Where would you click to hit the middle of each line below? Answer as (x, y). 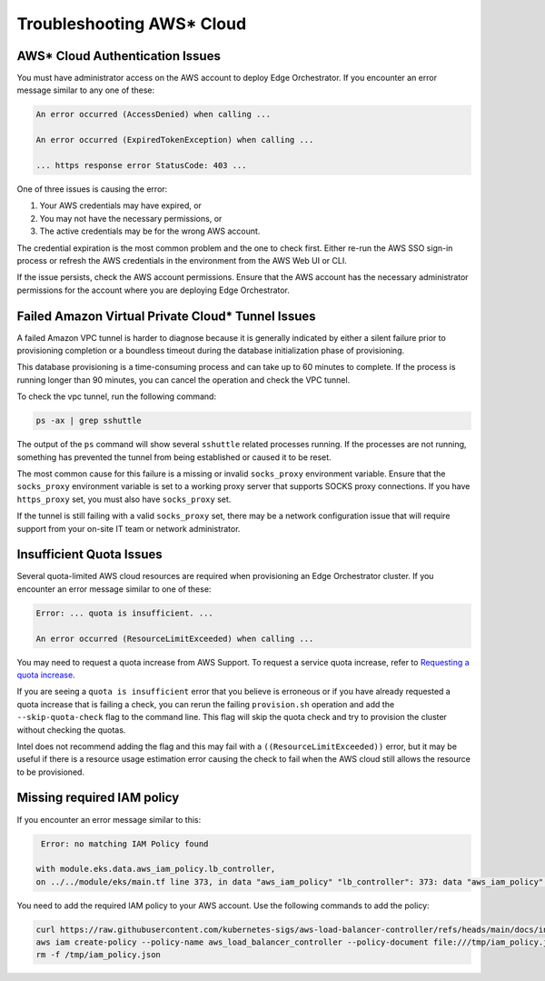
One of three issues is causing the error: (92, 189)
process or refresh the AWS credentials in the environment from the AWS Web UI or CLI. (182, 260)
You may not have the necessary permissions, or (131, 218)
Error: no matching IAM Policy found (125, 844)
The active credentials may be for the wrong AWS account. (150, 231)
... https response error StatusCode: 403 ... (141, 165)
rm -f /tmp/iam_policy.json (98, 955)
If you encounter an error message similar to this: (109, 819)
